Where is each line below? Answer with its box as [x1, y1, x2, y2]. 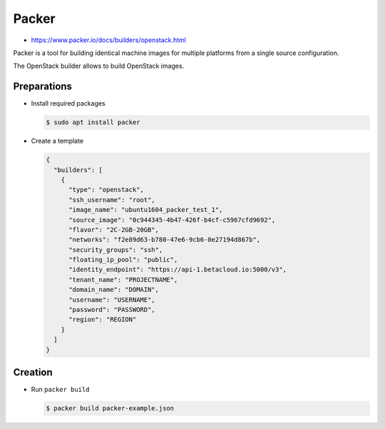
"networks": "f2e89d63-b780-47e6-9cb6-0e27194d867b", [68, 236, 261, 244]
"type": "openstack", [68, 186, 144, 194]
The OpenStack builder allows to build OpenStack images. [13, 61, 185, 71]
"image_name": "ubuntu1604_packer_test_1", [68, 206, 223, 214]
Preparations [13, 81, 73, 93]
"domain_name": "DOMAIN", [68, 286, 160, 294]
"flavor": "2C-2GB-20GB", [68, 226, 160, 233]
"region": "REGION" [68, 316, 137, 324]
